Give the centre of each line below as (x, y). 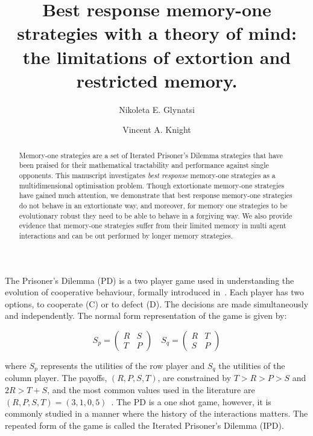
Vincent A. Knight (157, 130)
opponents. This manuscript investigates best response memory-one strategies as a (147, 175)
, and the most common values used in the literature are (151, 390)
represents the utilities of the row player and (123, 365)
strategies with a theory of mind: (157, 33)
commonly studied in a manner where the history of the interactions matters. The (156, 413)
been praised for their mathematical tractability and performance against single (144, 165)
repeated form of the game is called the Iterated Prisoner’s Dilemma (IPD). (144, 425)
